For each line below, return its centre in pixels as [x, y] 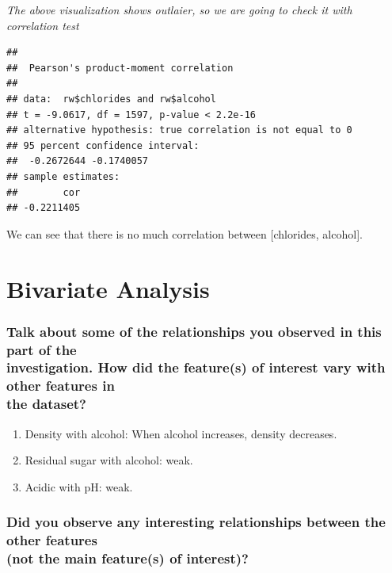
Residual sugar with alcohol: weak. [109, 460]
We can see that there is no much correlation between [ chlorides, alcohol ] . [185, 233]
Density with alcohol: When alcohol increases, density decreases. [181, 433]
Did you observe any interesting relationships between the [196, 522]
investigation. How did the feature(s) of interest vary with [196, 367]
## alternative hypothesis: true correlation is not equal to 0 [179, 130]
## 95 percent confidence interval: [103, 145]
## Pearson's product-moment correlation [120, 68]
